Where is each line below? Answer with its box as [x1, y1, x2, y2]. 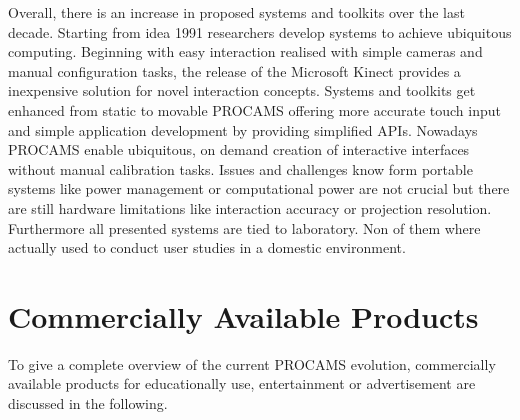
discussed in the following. [8, 393, 168, 414]
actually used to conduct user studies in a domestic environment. [8, 237, 406, 258]
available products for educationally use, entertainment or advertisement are [8, 373, 476, 394]
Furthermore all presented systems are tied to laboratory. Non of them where [8, 217, 481, 238]
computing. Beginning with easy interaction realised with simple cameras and [8, 41, 483, 62]
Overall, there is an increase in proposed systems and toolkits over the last [8, 2, 465, 22]
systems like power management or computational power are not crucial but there [8, 178, 510, 199]
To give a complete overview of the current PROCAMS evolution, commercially [8, 353, 496, 374]
